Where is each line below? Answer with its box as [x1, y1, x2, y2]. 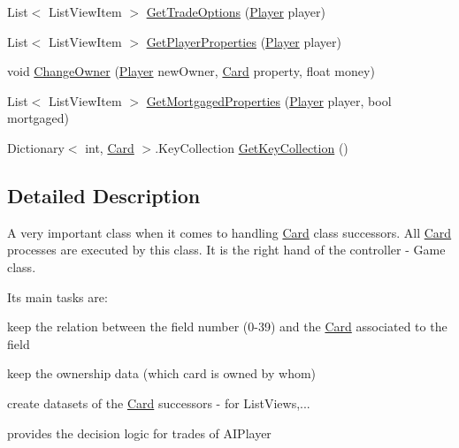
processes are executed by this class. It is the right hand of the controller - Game [7, 240, 446, 259]
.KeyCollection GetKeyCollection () [155, 138, 348, 156]
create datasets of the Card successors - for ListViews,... [7, 393, 310, 412]
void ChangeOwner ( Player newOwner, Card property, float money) [7, 62, 375, 80]
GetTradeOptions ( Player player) [146, 3, 325, 20]
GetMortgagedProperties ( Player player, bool [146, 91, 392, 110]
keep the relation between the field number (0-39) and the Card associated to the [7, 317, 448, 336]
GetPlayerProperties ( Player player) [146, 32, 341, 50]
